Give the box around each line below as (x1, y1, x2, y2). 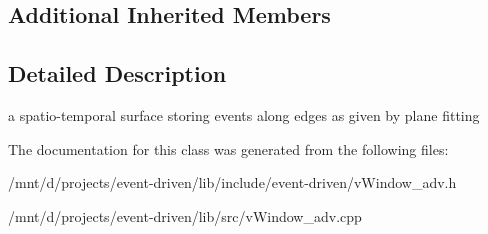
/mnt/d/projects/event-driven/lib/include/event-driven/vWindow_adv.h (8, 172, 457, 193)
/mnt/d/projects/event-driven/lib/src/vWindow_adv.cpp (8, 205, 362, 226)
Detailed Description (8, 58, 227, 89)
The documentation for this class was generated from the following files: (8, 138, 449, 159)
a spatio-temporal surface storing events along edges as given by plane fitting (8, 104, 480, 125)
